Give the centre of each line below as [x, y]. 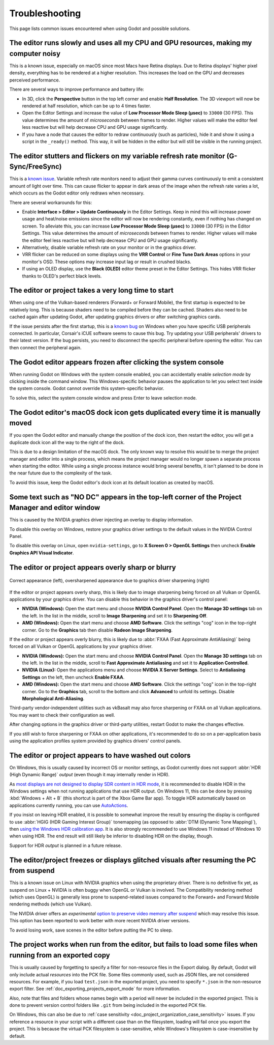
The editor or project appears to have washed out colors [100, 755]
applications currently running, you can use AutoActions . [69, 805]
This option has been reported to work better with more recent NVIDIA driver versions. [100, 921]
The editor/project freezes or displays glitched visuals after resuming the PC [133, 860]
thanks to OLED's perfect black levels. [62, 276]
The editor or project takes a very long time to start [91, 290]
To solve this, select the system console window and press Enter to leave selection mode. [103, 398]
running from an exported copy [60, 955]
